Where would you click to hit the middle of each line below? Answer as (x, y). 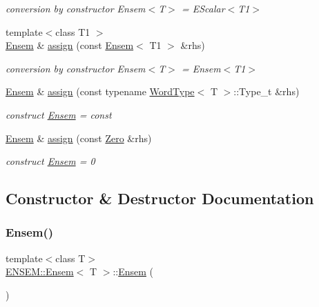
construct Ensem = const (59, 114)
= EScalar (203, 8)
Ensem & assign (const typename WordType (100, 91)
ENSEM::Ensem (40, 271)
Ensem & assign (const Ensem (70, 45)
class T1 (73, 31)
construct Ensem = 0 (50, 161)
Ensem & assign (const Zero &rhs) (79, 138)
